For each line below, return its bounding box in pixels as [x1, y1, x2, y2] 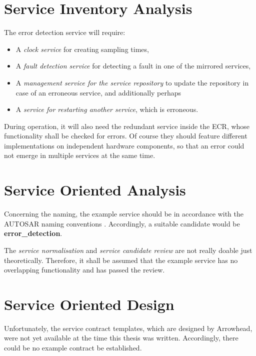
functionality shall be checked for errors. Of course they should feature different [4, 130, 247, 141]
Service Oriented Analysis [4, 179, 186, 200]
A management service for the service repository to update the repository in [15, 77, 249, 87]
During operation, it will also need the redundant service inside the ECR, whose [4, 120, 250, 131]
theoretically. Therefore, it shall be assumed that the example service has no [4, 254, 238, 265]
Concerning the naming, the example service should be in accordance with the [4, 208, 243, 219]
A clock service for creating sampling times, [15, 43, 149, 54]
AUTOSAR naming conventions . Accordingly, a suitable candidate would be [4, 218, 240, 228]
